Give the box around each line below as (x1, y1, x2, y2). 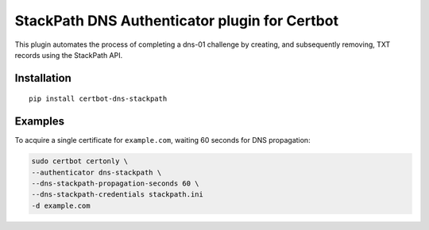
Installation (14, 71, 71, 85)
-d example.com (31, 201, 91, 210)
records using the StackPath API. (14, 50, 123, 59)
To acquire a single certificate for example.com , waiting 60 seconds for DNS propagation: (14, 136, 311, 145)
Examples (14, 115, 65, 128)
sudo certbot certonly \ (31, 157, 129, 166)
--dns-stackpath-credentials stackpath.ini (31, 190, 204, 199)
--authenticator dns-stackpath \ (31, 167, 162, 177)
